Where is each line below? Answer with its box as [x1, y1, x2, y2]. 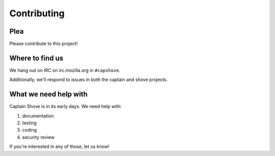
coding [22, 127, 37, 133]
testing [22, 120, 37, 126]
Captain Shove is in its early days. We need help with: [9, 103, 122, 110]
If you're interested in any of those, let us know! [9, 143, 109, 150]
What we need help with [9, 90, 88, 99]
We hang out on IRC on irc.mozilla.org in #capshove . [9, 67, 121, 73]
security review [22, 134, 54, 140]
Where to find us [9, 54, 64, 62]
